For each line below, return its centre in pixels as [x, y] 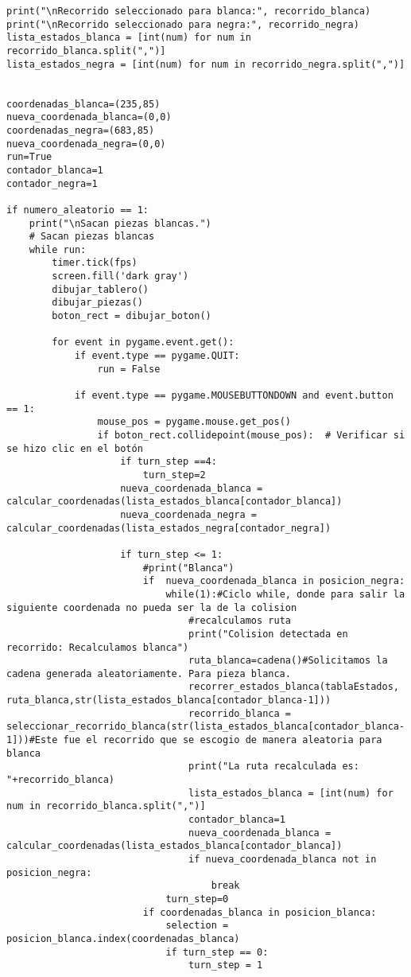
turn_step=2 [174, 475]
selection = [197, 926]
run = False [129, 369]
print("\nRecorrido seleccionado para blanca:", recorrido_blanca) [189, 11]
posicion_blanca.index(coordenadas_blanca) [123, 938]
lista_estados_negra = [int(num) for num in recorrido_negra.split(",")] [206, 64]
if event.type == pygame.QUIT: [157, 356]
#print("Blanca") [188, 568]
